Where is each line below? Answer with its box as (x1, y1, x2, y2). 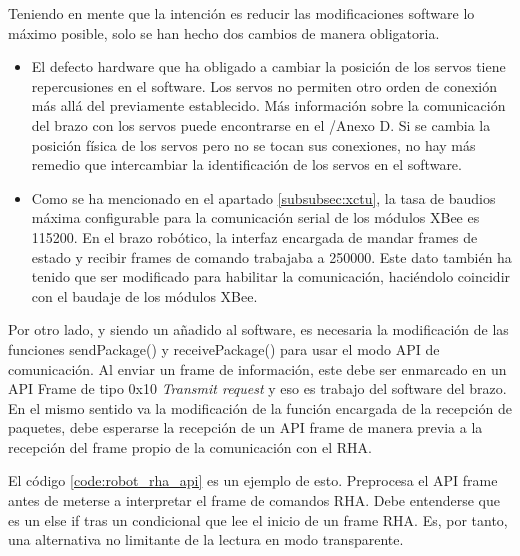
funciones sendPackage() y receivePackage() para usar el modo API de (8, 338, 440, 359)
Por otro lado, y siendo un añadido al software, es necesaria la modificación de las (8, 319, 509, 340)
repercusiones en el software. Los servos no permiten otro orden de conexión (31, 75, 498, 96)
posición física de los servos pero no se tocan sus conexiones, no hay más (31, 134, 476, 155)
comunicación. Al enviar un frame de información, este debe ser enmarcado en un (8, 358, 507, 379)
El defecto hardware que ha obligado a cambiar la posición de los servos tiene (31, 56, 506, 77)
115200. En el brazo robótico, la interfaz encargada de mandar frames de (31, 226, 478, 247)
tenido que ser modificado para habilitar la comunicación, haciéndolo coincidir (31, 266, 511, 287)
